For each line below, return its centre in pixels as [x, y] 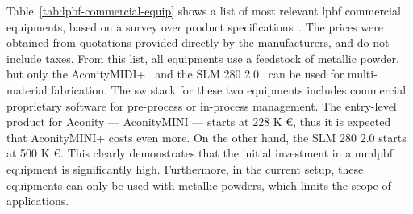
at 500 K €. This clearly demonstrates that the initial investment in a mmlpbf [200, 153]
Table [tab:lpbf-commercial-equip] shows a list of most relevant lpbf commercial [204, 10]
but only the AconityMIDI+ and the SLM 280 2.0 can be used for [175, 74]
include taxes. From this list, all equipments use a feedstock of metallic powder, [203, 58]
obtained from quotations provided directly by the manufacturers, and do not [198, 42]
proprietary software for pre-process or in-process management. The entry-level [202, 105]
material [27, 89]
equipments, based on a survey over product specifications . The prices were [195, 26]
